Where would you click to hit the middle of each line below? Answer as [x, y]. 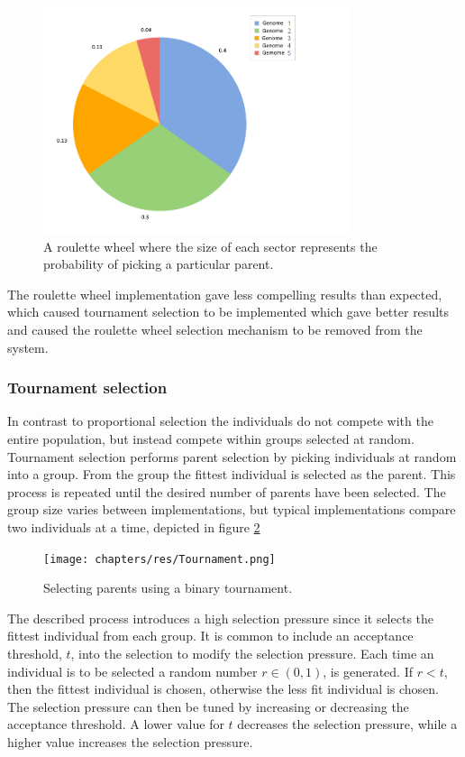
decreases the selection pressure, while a [347, 724]
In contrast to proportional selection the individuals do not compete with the [220, 421]
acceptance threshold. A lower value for [116, 724]
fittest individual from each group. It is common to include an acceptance [210, 636]
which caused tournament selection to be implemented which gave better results [228, 312]
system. [28, 347]
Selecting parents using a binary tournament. [168, 588]
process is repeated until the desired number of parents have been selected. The [227, 491]
